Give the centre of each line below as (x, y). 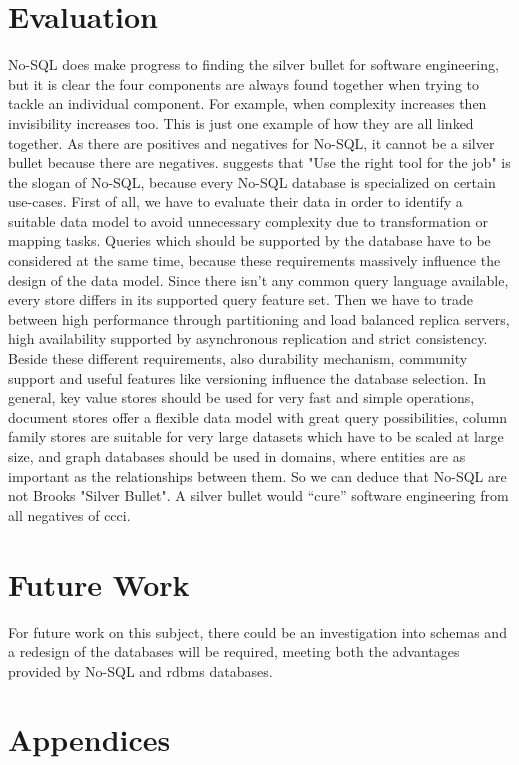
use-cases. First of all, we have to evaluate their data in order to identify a (235, 201)
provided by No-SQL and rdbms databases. (140, 670)
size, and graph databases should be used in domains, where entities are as (237, 456)
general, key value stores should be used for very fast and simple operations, (241, 397)
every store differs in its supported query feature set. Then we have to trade (240, 299)
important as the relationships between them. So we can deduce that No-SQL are (257, 475)
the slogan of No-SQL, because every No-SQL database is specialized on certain (252, 181)
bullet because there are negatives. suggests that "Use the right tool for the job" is (259, 162)
